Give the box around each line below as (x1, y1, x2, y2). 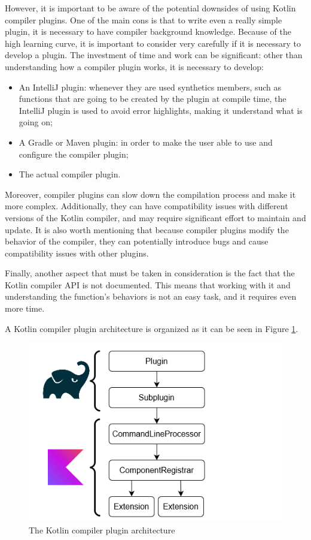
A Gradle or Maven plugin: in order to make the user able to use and (19, 135, 273, 148)
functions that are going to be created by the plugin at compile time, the (19, 92, 286, 105)
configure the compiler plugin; (19, 147, 129, 160)
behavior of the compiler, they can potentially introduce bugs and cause (5, 235, 269, 248)
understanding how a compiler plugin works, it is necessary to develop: (5, 60, 264, 73)
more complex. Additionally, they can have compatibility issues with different (5, 200, 288, 212)
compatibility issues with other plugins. (5, 246, 149, 259)
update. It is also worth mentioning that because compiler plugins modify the (5, 223, 289, 236)
